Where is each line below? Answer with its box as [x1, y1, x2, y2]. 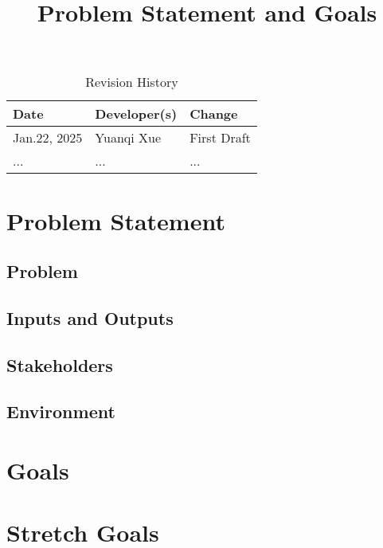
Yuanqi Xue [95, 128, 162, 147]
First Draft [190, 128, 251, 147]
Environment [6, 399, 115, 424]
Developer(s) [95, 104, 178, 123]
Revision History [85, 72, 178, 92]
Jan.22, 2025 [13, 128, 83, 147]
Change [190, 104, 238, 123]
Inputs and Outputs [6, 305, 174, 330]
